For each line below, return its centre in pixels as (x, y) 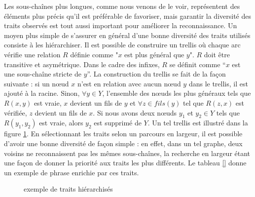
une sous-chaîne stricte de (43, 74)
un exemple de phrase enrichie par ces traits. (72, 172)
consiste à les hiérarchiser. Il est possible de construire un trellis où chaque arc (122, 45)
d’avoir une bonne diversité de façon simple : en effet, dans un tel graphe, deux (123, 143)
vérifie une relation (32, 54)
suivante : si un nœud (36, 83)
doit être (217, 54)
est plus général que (154, 54)
